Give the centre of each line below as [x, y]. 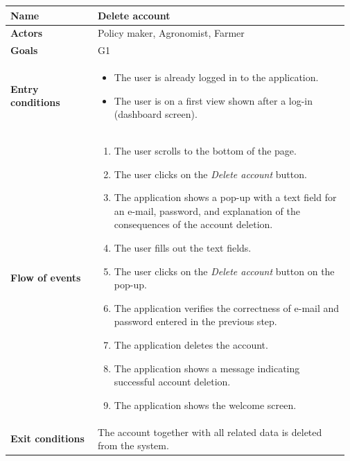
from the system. [133, 445]
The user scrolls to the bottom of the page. [205, 151]
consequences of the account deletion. [193, 224]
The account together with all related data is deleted [210, 432]
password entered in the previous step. [195, 321]
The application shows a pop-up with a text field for [225, 197]
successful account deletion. [172, 382]
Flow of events [46, 278]
